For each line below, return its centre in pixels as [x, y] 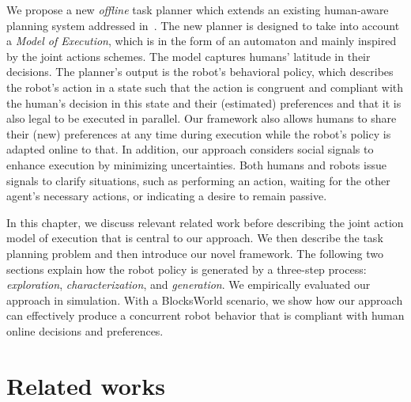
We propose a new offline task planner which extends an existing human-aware [198, 9]
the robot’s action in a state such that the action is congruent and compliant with [205, 87]
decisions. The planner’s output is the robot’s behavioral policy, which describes [200, 72]
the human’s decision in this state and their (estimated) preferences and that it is [204, 102]
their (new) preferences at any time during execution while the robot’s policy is [199, 133]
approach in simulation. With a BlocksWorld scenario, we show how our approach [205, 300]
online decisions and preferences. [85, 330]
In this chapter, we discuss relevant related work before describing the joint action [205, 222]
